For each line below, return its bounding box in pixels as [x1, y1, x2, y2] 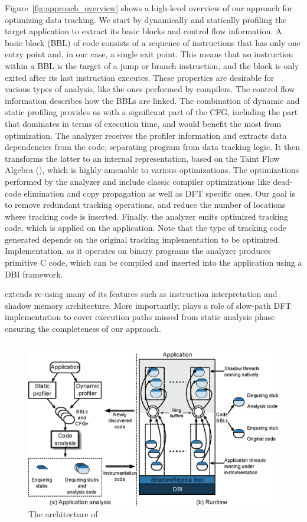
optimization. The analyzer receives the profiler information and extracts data [5, 129, 287, 141]
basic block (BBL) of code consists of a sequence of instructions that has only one [5, 36, 301, 48]
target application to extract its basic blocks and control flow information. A [5, 25, 282, 37]
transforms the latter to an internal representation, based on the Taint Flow [5, 152, 280, 164]
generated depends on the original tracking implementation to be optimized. [5, 233, 280, 245]
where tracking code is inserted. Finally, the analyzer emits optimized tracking [5, 210, 289, 222]
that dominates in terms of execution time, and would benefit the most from [5, 117, 282, 129]
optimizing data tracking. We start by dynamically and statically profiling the [5, 13, 287, 25]
